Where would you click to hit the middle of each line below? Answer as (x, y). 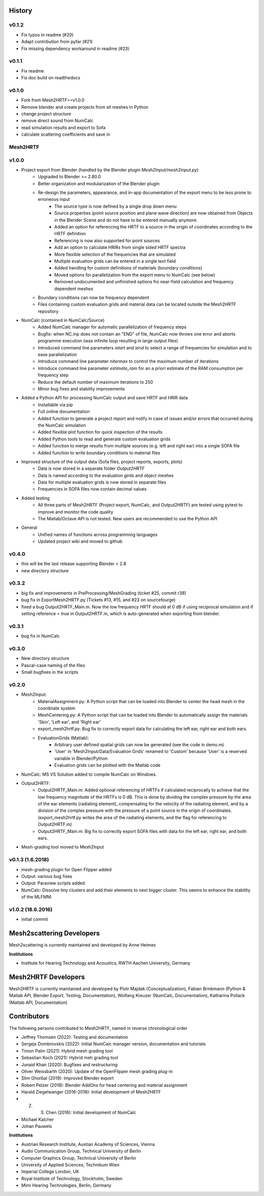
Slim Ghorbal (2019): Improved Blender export (67, 1078)
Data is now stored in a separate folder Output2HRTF (91, 468)
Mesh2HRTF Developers (47, 977)
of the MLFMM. (37, 897)
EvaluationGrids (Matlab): (63, 738)
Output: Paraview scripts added (53, 883)
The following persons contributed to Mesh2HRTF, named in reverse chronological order (98, 1028)
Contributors (29, 1016)
